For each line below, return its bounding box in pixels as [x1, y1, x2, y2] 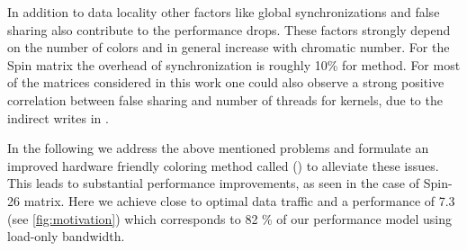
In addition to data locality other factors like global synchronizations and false [7, 3, 440, 21]
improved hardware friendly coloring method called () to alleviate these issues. [7, 156, 439, 175]
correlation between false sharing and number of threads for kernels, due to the [7, 90, 443, 109]
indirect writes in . [7, 108, 109, 127]
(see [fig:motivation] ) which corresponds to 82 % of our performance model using [7, 209, 453, 228]
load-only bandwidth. [7, 227, 125, 246]
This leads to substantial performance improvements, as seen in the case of [7, 174, 420, 193]
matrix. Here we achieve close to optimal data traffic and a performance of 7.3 [23, 191, 455, 210]
